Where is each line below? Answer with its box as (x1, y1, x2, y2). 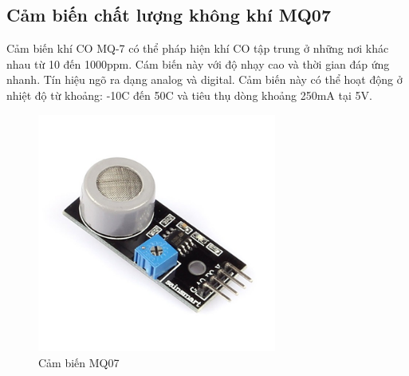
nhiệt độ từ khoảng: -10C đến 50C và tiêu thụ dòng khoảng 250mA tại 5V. (6, 86, 372, 103)
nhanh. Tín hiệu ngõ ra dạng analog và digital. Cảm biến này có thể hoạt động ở (6, 71, 403, 88)
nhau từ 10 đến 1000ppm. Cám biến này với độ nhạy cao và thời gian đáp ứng (6, 55, 390, 72)
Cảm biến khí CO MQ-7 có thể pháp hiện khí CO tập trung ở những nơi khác (6, 40, 389, 57)
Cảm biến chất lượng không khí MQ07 (6, 2, 331, 27)
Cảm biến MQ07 (38, 354, 120, 370)
